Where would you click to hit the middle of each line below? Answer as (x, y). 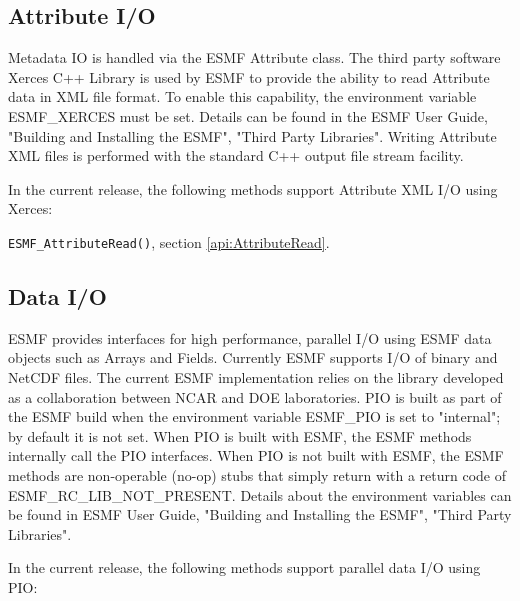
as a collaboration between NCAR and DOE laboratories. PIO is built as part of (255, 396)
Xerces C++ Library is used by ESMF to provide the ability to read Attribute (249, 76)
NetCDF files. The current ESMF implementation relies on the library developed (256, 377)
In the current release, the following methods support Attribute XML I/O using (253, 188)
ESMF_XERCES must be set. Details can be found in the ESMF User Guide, (248, 115)
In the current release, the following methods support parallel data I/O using (244, 567)
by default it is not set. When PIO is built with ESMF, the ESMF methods (240, 435)
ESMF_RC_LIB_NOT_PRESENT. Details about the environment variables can (260, 494)
